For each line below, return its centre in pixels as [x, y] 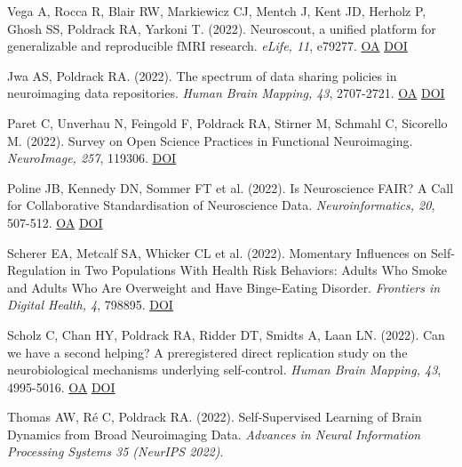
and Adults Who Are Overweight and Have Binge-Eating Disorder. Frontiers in [224, 287]
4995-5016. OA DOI [61, 386]
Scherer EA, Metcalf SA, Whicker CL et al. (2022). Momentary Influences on [217, 252]
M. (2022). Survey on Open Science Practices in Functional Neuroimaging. [210, 140]
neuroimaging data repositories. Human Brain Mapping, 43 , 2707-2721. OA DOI [226, 93]
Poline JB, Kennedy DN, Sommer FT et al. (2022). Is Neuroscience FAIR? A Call [231, 187]
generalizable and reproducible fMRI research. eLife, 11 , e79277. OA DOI [207, 46]
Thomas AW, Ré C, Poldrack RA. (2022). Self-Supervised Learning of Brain [215, 417]
